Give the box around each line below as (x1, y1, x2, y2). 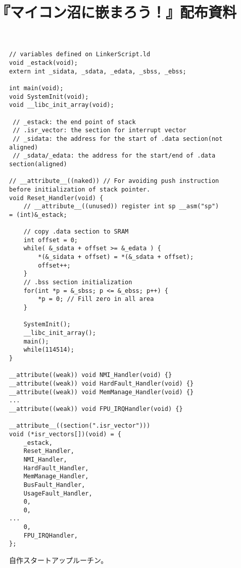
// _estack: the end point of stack (13, 118, 136, 126)
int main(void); (9, 85, 64, 92)
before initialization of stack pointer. (9, 185, 151, 193)
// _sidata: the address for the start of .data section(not (13, 135, 223, 142)
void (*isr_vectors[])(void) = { (9, 430, 121, 438)
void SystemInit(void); (9, 93, 89, 100)
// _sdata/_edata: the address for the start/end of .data (13, 152, 216, 160)
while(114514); (23, 346, 74, 354)
